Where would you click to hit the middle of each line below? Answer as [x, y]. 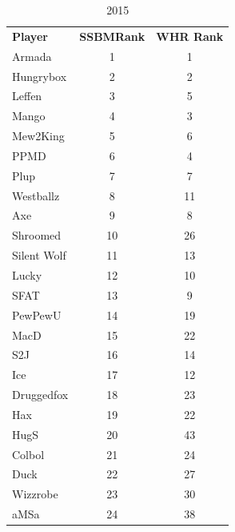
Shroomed [37, 235]
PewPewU [37, 314]
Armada [32, 56]
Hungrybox [40, 76]
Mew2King [38, 136]
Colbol [28, 454]
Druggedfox [40, 395]
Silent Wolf [39, 255]
